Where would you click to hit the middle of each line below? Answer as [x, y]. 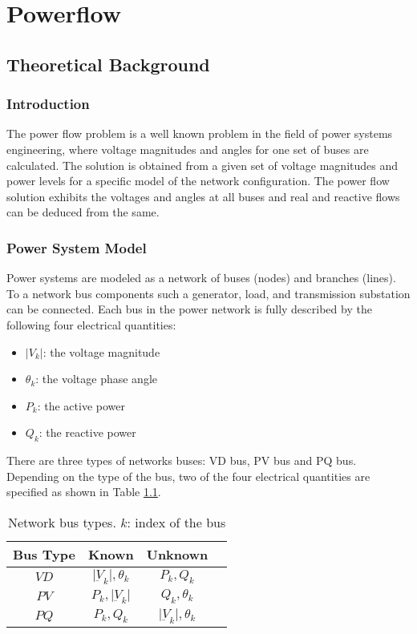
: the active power [81, 405]
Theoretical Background [108, 64]
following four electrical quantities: [91, 324]
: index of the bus [176, 522]
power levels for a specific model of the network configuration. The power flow [198, 181]
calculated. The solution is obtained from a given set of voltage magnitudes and [202, 165]
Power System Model [77, 247]
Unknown [177, 554]
